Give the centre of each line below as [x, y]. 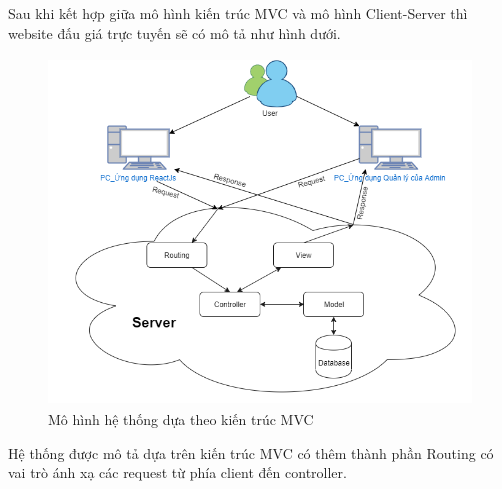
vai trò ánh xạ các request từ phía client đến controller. [177, 472]
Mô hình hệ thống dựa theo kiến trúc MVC [181, 419]
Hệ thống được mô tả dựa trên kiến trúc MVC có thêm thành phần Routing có [251, 452]
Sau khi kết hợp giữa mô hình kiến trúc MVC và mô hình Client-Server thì [238, 13]
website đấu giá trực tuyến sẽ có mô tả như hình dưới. [174, 32]
